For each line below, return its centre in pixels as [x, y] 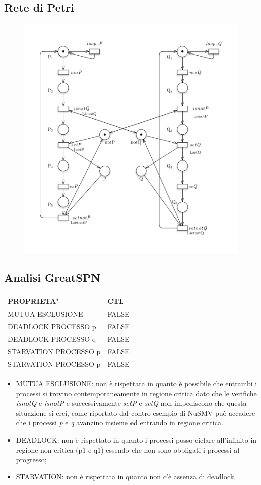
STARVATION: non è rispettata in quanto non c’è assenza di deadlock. [126, 476]
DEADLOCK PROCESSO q [52, 339]
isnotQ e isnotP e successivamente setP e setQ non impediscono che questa [131, 403]
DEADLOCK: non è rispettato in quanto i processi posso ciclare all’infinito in [136, 439]
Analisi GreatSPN [52, 277]
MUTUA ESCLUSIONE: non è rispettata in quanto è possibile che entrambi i [137, 383]
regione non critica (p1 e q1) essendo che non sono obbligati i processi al [128, 449]
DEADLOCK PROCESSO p [52, 326]
